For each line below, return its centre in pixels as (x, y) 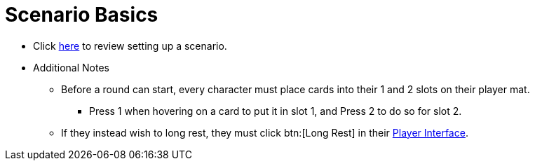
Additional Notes (71, 67)
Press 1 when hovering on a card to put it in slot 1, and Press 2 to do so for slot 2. (276, 111)
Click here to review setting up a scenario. (130, 46)
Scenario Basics (82, 15)
